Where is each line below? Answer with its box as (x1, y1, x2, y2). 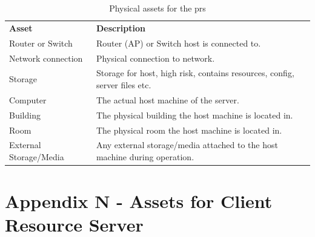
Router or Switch (9, 36, 73, 49)
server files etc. (96, 78, 151, 91)
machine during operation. (96, 150, 194, 163)
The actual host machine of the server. (96, 93, 239, 106)
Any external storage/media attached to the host (96, 138, 278, 151)
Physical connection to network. (96, 51, 215, 64)
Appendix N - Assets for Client (5, 189, 273, 213)
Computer (9, 93, 47, 106)
